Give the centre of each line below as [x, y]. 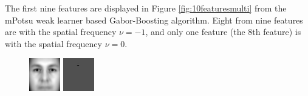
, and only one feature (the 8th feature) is [223, 32]
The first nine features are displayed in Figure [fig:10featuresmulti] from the [146, 8]
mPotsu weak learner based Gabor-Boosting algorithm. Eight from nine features [154, 20]
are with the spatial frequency [61, 32]
